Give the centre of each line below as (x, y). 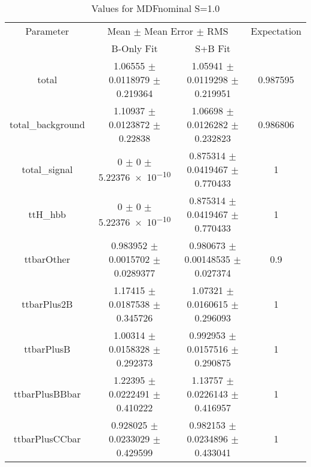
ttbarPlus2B (47, 304)
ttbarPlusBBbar (47, 394)
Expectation (276, 31)
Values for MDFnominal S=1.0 (155, 8)
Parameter (47, 31)
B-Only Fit (135, 48)
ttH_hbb (47, 214)
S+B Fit (213, 48)
